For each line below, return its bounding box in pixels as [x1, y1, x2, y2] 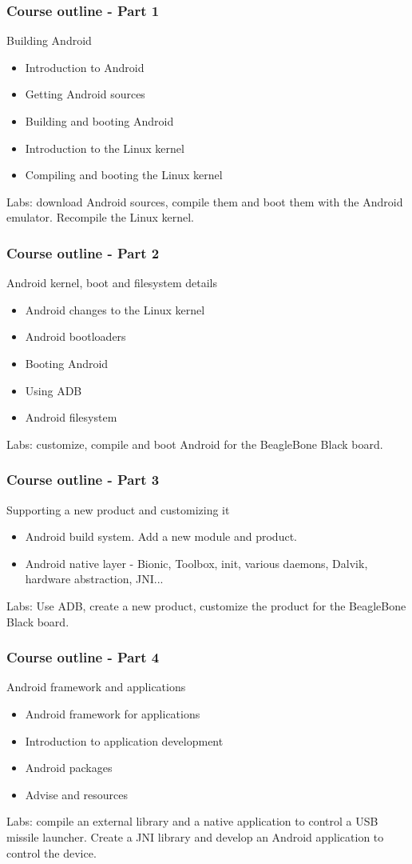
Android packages [25, 759, 113, 776]
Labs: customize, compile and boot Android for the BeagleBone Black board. [6, 435, 383, 452]
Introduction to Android [25, 58, 145, 75]
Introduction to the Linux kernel [25, 139, 184, 156]
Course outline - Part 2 [6, 242, 160, 262]
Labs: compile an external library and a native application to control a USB [6, 813, 378, 830]
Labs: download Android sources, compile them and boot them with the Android [6, 193, 403, 210]
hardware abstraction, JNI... [25, 570, 164, 587]
